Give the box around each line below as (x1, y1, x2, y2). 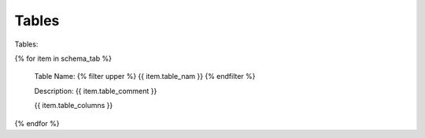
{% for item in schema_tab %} (14, 54, 112, 63)
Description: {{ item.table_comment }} (34, 86, 157, 95)
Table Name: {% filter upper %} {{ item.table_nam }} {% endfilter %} (34, 72, 256, 81)
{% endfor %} (14, 118, 60, 128)
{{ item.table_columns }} (34, 101, 113, 110)
